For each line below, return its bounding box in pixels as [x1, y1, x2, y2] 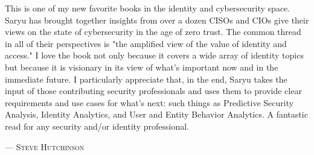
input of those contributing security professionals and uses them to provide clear [5, 84, 302, 97]
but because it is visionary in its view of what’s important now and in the [5, 60, 278, 73]
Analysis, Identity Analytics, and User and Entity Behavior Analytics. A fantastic [5, 108, 308, 121]
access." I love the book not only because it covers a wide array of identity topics [5, 49, 304, 62]
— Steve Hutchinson [5, 140, 85, 153]
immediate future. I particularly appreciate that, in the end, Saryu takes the [5, 72, 287, 85]
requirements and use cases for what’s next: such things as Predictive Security [5, 96, 294, 109]
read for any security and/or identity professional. [5, 119, 189, 132]
